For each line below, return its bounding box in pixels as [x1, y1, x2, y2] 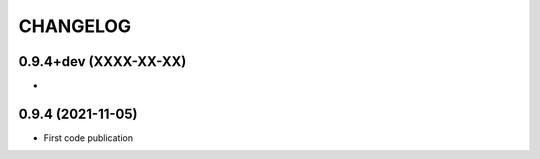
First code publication [43, 131, 134, 144]
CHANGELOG [18, 15, 132, 37]
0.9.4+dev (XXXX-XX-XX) [18, 53, 187, 70]
